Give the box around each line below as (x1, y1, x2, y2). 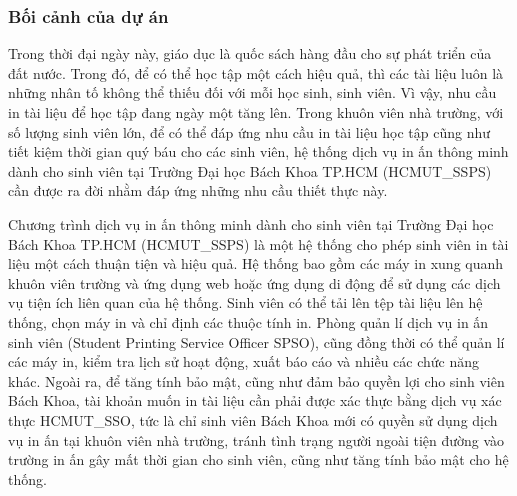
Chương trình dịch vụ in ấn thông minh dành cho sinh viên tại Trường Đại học (8, 213, 494, 234)
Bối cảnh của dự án (8, 3, 169, 28)
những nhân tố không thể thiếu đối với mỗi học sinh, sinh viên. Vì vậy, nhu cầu (8, 82, 497, 103)
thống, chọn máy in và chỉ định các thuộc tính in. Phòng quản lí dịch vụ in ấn (8, 311, 489, 332)
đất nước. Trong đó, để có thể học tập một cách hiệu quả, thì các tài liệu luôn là (8, 62, 504, 83)
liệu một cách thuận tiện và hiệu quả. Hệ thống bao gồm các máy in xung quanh (8, 253, 504, 274)
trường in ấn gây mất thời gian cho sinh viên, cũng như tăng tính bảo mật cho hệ (8, 449, 509, 470)
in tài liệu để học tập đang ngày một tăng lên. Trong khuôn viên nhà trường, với (8, 102, 504, 122)
